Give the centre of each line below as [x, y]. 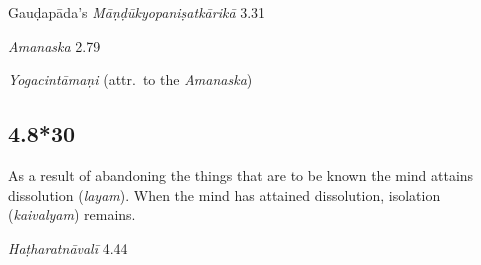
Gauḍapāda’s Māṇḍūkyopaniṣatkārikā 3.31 [137, 12]
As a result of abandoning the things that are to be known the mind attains [241, 174]
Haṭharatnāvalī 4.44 [68, 247]
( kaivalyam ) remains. [72, 214]
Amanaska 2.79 [54, 45]
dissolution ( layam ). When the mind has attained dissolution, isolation [224, 194]
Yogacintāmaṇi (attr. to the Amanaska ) [130, 79]
